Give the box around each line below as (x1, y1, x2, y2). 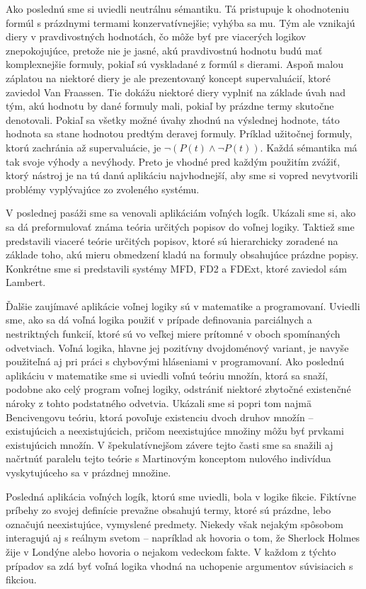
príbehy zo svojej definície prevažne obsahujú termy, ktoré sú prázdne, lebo (6, 503, 331, 517)
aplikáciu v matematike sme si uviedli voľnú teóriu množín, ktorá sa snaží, (6, 367, 328, 382)
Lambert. (6, 275, 46, 290)
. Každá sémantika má (260, 139, 358, 154)
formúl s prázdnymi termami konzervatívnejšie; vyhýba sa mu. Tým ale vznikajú (6, 15, 355, 30)
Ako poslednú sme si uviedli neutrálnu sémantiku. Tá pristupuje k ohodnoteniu (6, 1, 350, 16)
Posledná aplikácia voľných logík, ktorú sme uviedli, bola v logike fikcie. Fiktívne (6, 488, 356, 503)
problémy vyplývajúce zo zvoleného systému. (6, 181, 200, 196)
